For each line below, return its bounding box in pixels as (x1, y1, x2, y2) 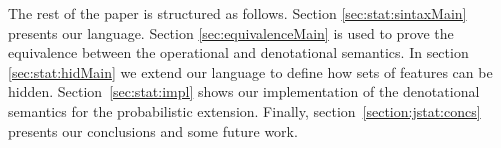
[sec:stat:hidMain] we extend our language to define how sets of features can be (8, 61, 493, 82)
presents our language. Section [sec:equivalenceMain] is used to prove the (8, 22, 454, 43)
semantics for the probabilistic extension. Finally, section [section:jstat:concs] (8, 100, 481, 121)
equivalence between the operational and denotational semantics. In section (8, 42, 469, 63)
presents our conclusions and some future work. (8, 120, 298, 141)
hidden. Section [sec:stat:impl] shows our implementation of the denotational (8, 81, 480, 102)
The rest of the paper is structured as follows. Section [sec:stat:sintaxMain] (8, 3, 467, 23)
